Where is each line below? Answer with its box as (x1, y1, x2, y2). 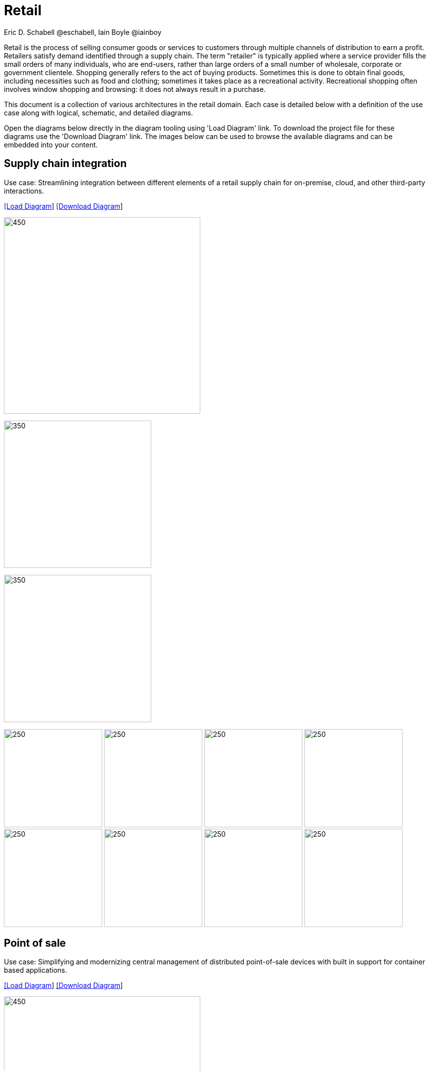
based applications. (4, 966, 67, 975)
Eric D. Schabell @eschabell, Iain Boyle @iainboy (4, 28, 161, 36)
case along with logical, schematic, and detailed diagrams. (4, 108, 193, 117)
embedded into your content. (4, 140, 98, 149)
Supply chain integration (4, 157, 127, 170)
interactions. (4, 186, 44, 195)
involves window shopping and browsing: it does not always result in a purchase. (4, 85, 266, 93)
